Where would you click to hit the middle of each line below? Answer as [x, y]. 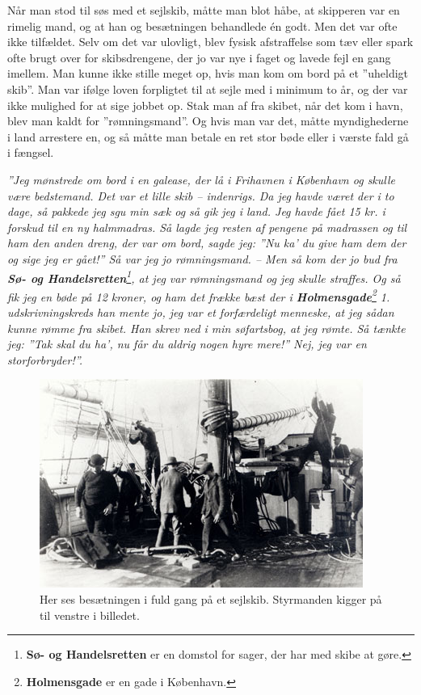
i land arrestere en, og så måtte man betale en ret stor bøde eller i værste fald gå [208, 136]
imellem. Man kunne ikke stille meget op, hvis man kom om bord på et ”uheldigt [208, 73]
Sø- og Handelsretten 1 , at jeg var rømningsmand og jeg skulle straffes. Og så [204, 276]
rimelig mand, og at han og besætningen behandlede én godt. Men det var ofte [202, 25]
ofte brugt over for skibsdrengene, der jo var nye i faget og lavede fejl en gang [199, 57]
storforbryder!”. [45, 359]
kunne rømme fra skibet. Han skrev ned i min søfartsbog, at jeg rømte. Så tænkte [206, 328]
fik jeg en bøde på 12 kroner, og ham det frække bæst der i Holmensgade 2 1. [199, 295]
